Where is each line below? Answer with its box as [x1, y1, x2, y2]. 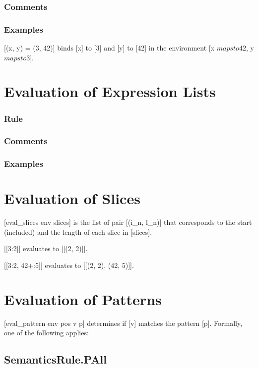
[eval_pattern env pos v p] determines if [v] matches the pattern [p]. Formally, [4, 317, 243, 328]
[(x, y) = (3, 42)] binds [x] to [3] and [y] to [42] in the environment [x [4, 43, 215, 53]
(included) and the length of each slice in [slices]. [4, 226, 152, 237]
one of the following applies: [4, 327, 89, 338]
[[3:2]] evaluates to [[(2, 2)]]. [4, 243, 88, 254]
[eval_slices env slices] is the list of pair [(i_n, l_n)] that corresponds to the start [4, 217, 252, 227]
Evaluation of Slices [4, 188, 140, 209]
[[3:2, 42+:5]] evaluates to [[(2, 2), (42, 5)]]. [4, 260, 134, 270]
